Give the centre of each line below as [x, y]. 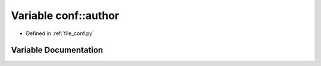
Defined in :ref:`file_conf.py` [60, 33]
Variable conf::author [65, 15]
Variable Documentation [57, 50]
